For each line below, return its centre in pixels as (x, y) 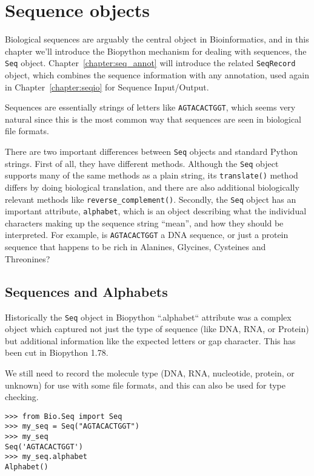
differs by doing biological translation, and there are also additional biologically (152, 187)
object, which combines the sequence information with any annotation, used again (157, 74)
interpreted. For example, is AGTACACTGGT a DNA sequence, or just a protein (147, 235)
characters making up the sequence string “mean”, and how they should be (144, 223)
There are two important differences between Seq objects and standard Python (151, 151)
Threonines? (28, 258)
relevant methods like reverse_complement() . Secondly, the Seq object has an (151, 199)
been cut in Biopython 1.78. (57, 352)
